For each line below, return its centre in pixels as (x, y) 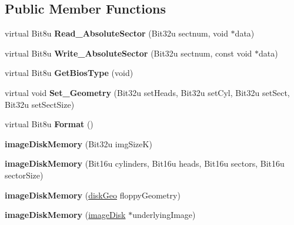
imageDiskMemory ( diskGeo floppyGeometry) (93, 195)
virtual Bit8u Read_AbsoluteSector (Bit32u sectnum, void (116, 33)
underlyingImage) (164, 215)
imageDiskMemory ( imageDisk (65, 215)
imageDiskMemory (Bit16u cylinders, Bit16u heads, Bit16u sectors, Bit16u (145, 163)
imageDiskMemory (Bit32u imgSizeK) (78, 143)
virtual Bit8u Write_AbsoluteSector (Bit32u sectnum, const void (128, 53)
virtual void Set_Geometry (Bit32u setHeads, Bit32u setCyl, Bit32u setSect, (147, 92)
